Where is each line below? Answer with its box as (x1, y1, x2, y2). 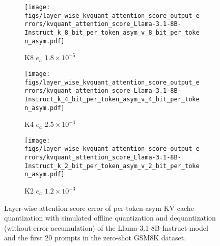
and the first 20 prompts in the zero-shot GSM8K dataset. (4, 232, 186, 243)
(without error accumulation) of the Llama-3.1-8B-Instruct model (4, 222, 208, 233)
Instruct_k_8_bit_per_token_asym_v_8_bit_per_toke (24, 29, 200, 36)
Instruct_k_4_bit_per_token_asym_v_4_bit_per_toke (24, 95, 200, 103)
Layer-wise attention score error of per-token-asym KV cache (4, 202, 194, 213)
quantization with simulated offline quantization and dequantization (4, 212, 216, 223)
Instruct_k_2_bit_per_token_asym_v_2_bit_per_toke (24, 162, 200, 170)
